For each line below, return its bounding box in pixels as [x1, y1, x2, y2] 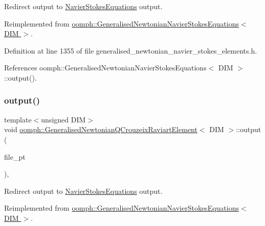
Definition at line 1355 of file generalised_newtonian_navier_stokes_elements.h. [4, 45, 257, 56]
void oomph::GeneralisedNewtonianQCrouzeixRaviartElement [4, 124, 197, 135]
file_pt [4, 151, 26, 162]
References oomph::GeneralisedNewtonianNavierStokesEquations [4, 62, 207, 73]
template [4, 114, 32, 124]
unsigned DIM [41, 114, 86, 124]
